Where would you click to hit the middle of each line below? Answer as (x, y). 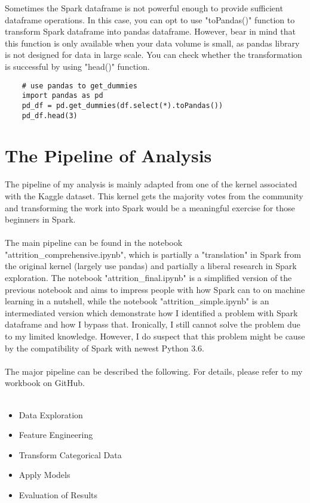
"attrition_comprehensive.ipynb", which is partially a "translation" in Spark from (153, 254)
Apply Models (44, 475)
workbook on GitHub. (45, 383)
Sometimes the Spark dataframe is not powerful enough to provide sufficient (144, 8)
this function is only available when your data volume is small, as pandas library (152, 43)
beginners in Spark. (40, 219)
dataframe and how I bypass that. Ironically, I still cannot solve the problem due (153, 324)
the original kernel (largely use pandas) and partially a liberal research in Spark (151, 266)
